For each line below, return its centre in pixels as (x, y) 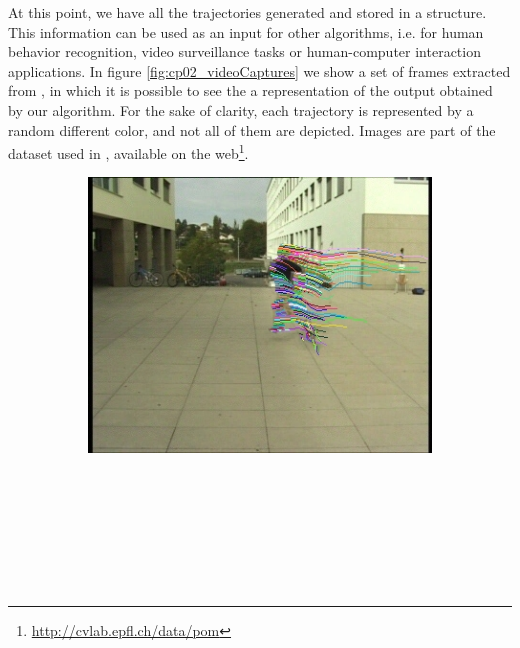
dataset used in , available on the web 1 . (128, 151)
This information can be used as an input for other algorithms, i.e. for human (246, 31)
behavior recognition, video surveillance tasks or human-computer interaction (244, 51)
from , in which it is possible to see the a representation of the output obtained (250, 90)
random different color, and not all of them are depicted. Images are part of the (252, 129)
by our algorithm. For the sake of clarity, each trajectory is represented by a (241, 109)
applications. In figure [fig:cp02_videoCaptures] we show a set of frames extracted (259, 70)
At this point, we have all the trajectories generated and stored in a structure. (247, 12)
